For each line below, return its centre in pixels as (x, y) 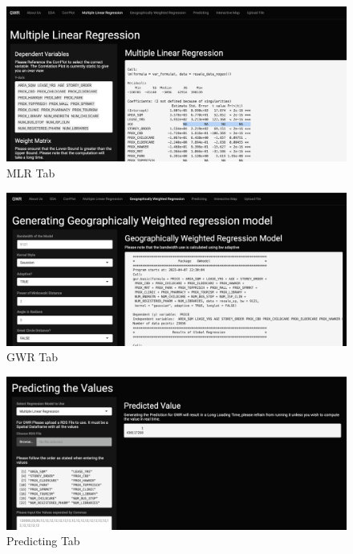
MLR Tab (31, 172)
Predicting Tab (43, 541)
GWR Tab (32, 357)
